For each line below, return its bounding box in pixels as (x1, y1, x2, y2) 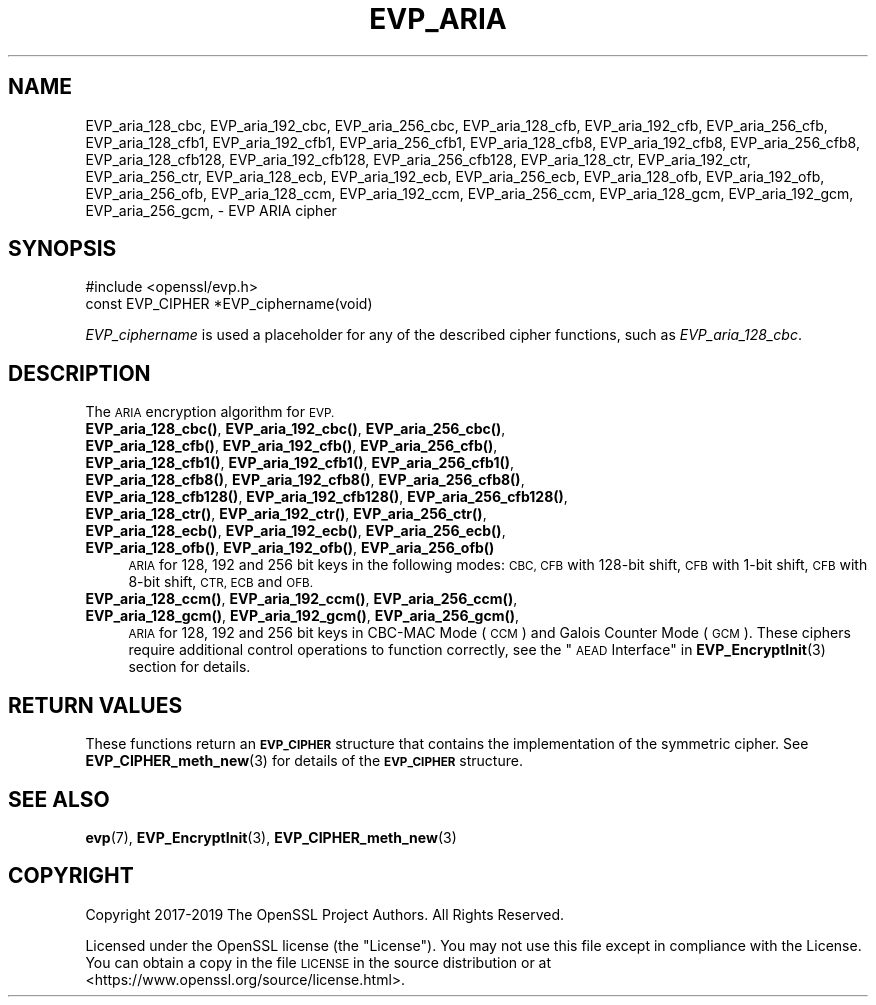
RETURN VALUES (8, 692, 183, 718)
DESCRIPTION (8, 360, 151, 386)
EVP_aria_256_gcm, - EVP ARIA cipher (85, 201, 337, 219)
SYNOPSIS (8, 236, 117, 262)
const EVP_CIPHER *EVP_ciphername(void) (85, 295, 373, 313)
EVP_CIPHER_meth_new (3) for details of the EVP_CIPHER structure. (85, 752, 523, 770)
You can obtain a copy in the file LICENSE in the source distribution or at (85, 953, 552, 971)
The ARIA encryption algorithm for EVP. (85, 403, 335, 421)
